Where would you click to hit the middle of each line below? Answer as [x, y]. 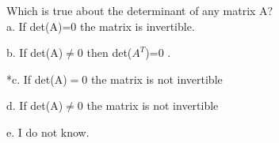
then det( [109, 53]
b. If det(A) [35, 53]
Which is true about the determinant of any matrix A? [140, 10]
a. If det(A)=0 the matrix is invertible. [101, 26]
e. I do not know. [48, 132]
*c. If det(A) [37, 79]
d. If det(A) [35, 105]
